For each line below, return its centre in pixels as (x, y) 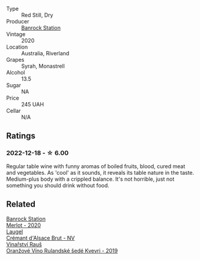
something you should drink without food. (58, 185)
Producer (18, 21)
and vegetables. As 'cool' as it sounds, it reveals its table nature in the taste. (100, 172)
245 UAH (32, 104)
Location (17, 47)
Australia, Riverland (45, 53)
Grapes (15, 60)
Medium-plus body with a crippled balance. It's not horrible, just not (90, 179)
